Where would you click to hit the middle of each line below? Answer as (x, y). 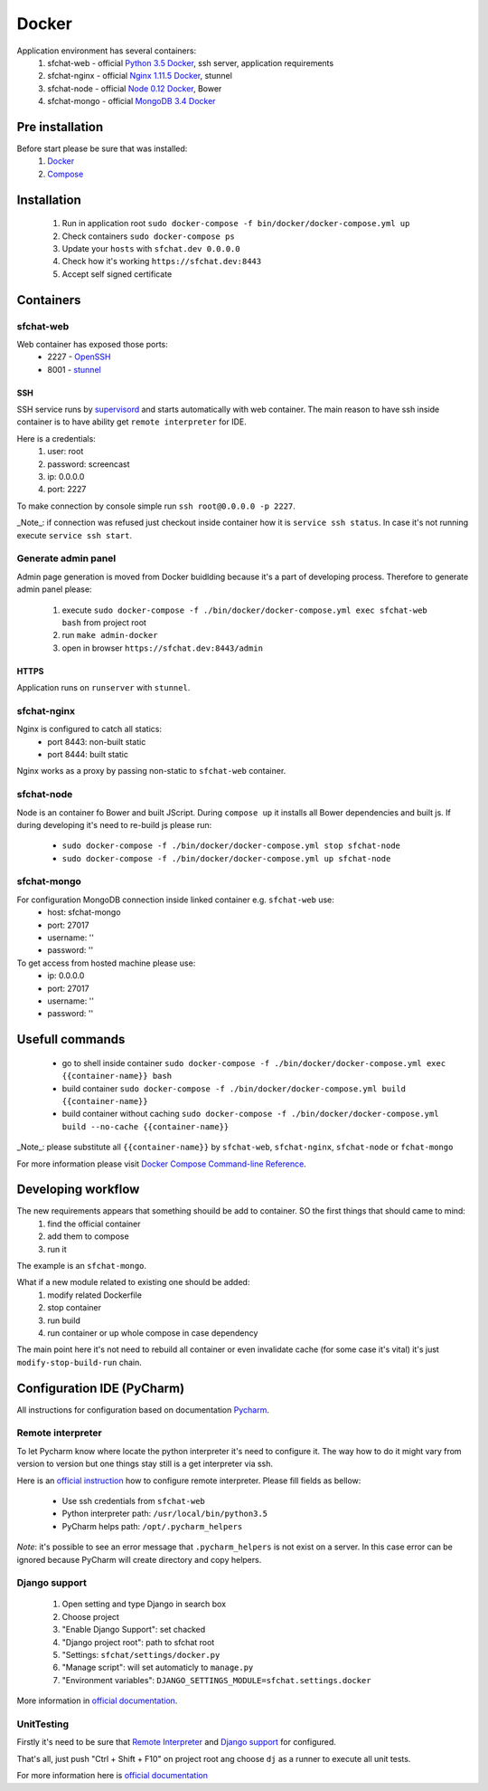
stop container (75, 1308)
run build (64, 1320)
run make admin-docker (110, 635)
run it (57, 1249)
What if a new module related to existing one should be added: (133, 1282)
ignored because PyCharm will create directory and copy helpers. (139, 1559)
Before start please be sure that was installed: (102, 148)
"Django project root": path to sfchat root (138, 1642)
